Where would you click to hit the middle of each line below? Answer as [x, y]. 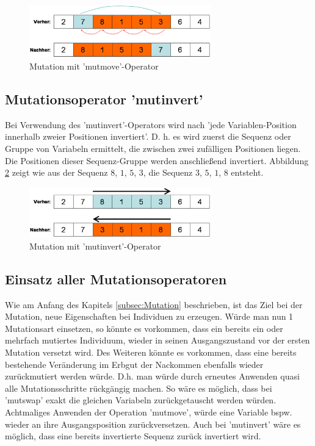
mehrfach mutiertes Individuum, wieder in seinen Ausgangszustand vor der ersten [157, 340]
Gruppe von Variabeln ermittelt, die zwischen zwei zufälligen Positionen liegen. [153, 148]
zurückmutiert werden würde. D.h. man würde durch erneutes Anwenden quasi [152, 376]
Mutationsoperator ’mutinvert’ [104, 99]
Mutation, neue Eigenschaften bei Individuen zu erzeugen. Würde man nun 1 [149, 316]
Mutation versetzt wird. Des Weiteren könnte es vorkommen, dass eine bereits [151, 352]
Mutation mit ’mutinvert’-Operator [95, 246]
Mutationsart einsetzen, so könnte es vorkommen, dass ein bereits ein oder [144, 328]
